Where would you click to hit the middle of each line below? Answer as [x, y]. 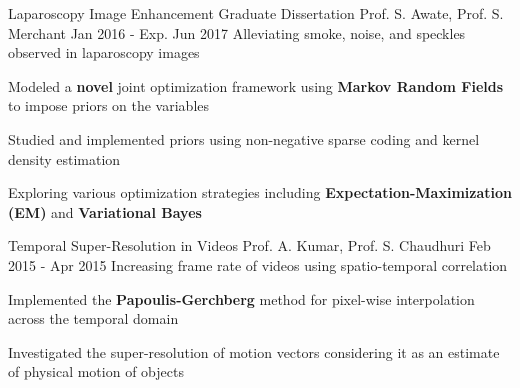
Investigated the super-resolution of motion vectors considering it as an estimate [254, 351]
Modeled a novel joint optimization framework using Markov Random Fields [256, 85]
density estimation [64, 158]
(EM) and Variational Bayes [105, 211]
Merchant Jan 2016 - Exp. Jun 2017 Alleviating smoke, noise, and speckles [237, 32]
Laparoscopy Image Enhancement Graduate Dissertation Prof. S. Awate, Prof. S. [256, 13]
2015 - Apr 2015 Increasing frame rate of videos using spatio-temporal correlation [258, 264]
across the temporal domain [93, 318]
